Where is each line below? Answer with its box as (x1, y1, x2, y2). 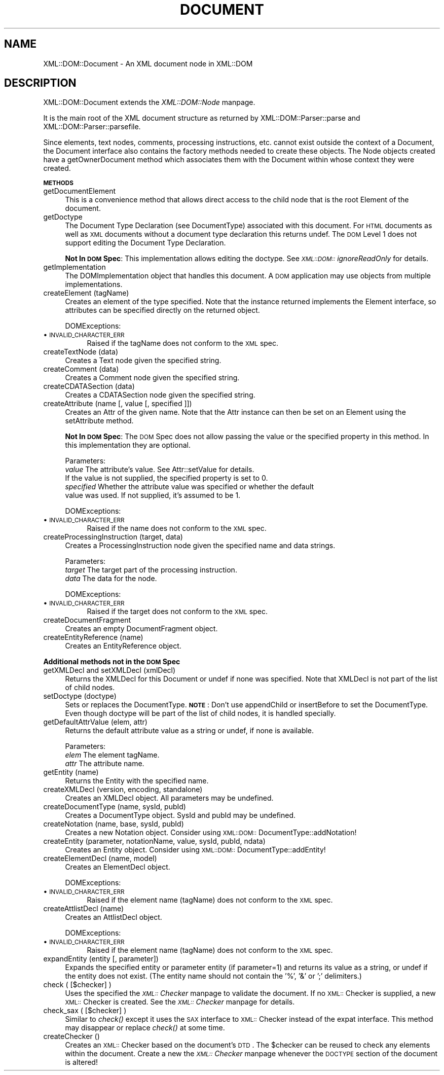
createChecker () (43, 1032, 100, 1041)
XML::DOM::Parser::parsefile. (43, 122, 141, 131)
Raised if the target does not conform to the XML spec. (87, 607, 268, 616)
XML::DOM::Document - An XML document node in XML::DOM (43, 59, 253, 68)
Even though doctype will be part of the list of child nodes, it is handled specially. (65, 709, 336, 718)
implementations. (65, 280, 123, 289)
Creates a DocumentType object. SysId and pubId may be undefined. (65, 811, 296, 820)
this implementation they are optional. (65, 441, 191, 450)
